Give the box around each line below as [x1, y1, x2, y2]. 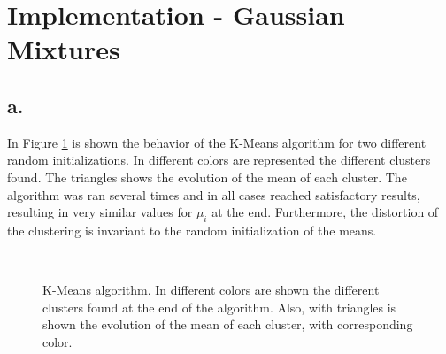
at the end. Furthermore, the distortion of [211, 203, 439, 221]
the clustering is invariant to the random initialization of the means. [7, 220, 377, 239]
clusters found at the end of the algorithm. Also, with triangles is [42, 297, 396, 316]
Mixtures [7, 31, 120, 67]
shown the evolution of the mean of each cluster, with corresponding [42, 315, 413, 334]
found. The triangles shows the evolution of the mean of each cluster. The [7, 167, 407, 186]
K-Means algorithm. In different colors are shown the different [42, 281, 380, 299]
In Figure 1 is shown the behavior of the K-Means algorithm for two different [7, 133, 427, 151]
